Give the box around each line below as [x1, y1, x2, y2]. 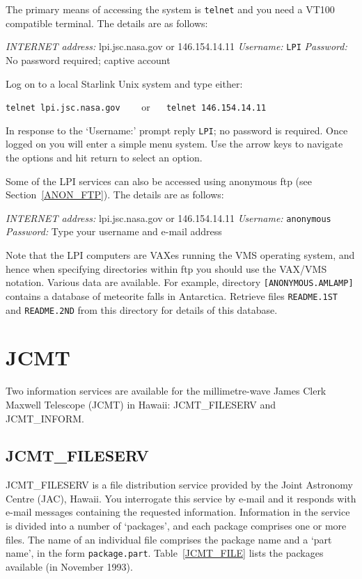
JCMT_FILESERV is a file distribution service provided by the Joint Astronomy [6, 477, 353, 492]
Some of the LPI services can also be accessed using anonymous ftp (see [6, 173, 313, 188]
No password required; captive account [6, 52, 171, 67]
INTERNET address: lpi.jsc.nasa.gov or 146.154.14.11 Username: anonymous [6, 210, 331, 225]
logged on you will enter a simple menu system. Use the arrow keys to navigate [6, 136, 343, 151]
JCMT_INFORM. [6, 411, 84, 425]
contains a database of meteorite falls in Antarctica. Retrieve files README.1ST [6, 288, 338, 303]
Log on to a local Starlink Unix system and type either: [6, 76, 243, 90]
